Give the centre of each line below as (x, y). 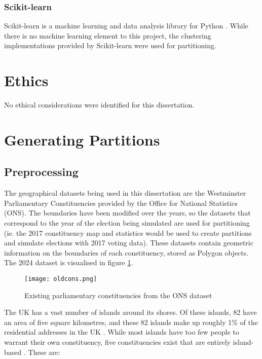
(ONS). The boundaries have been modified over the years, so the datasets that (127, 213)
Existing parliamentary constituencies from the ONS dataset (118, 295)
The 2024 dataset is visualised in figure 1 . (69, 262)
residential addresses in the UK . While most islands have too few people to (122, 332)
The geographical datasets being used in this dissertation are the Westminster (125, 193)
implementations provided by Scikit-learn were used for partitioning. (110, 45)
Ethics (26, 80)
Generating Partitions (82, 139)
